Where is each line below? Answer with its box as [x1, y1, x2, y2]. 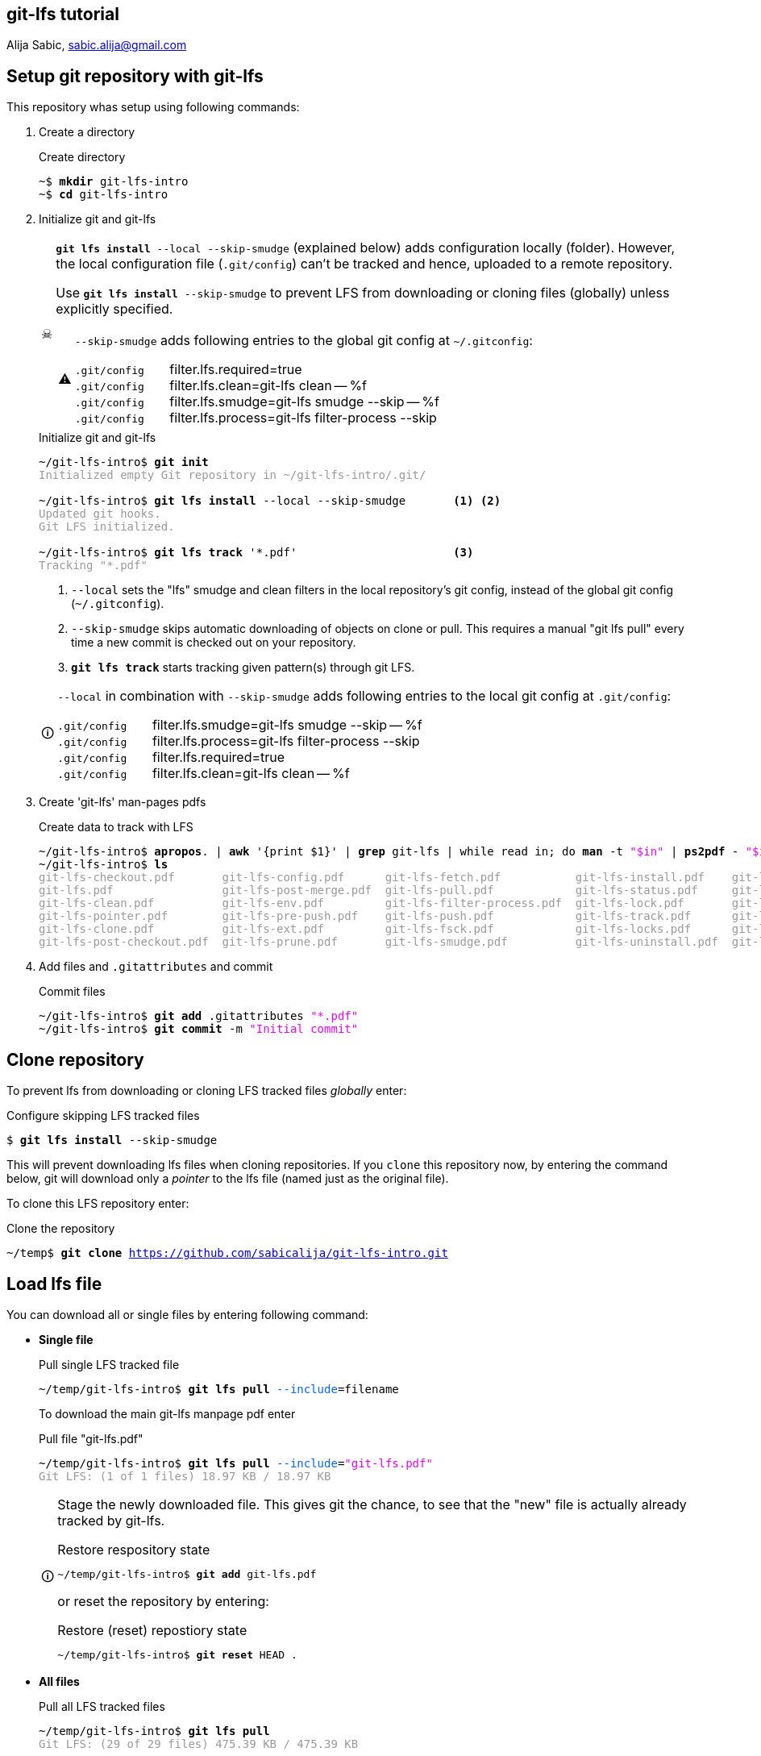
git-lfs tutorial [6, 4, 119, 24]
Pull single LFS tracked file [39, 1357, 180, 1371]
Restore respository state [57, 1541, 210, 1558]
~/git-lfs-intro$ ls [39, 858, 168, 872]
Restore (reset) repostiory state [57, 1621, 247, 1638]
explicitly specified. [56, 301, 173, 318]
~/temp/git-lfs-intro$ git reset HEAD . [57, 1648, 297, 1661]
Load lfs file [6, 1273, 102, 1294]
